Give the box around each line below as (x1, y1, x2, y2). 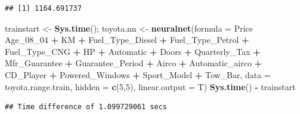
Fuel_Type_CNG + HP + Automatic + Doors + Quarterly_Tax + (5, 45, 261, 57)
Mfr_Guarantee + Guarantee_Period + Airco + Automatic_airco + (5, 57, 262, 69)
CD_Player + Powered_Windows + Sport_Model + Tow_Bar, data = (5, 68, 271, 81)
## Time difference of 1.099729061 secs (5, 103, 168, 112)
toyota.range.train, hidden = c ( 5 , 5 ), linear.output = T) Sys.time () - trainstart (5, 80, 296, 93)
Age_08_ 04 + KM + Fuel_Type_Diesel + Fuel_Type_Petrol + (5, 33, 249, 46)
